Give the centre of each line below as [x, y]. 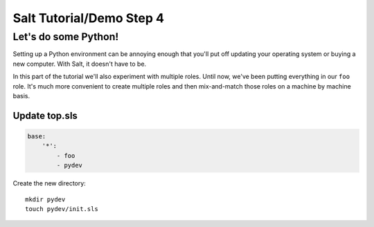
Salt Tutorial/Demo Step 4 [88, 18]
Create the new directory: [49, 183]
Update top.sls [45, 115]
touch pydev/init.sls [62, 209]
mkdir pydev [45, 199]
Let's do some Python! [66, 37]
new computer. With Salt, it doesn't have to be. [80, 64]
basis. [21, 96]
